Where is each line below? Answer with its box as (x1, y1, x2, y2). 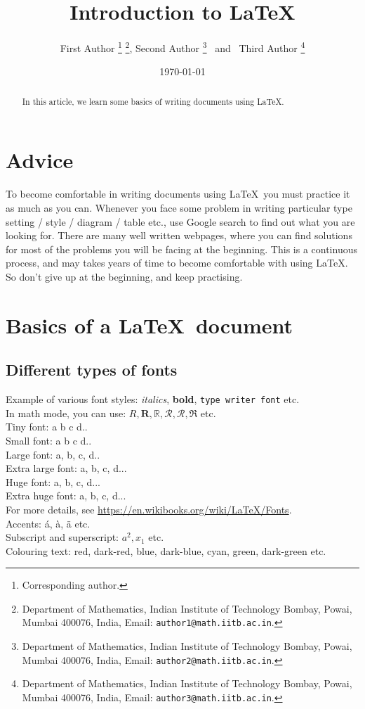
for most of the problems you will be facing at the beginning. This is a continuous (6, 241, 357, 256)
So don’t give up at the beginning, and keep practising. (6, 269, 243, 283)
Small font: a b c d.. (6, 433, 92, 447)
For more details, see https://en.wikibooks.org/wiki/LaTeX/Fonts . (6, 502, 292, 516)
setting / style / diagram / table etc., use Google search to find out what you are (6, 214, 355, 229)
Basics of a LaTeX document (6, 310, 293, 339)
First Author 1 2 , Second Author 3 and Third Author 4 (60, 39, 305, 55)
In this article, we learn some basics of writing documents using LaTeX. (22, 95, 284, 107)
